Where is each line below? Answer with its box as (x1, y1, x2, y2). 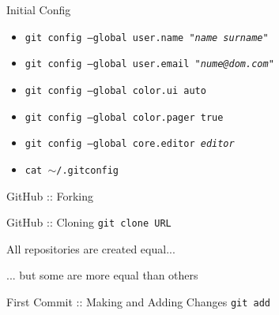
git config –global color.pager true (25, 111, 224, 123)
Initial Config (6, 2, 71, 17)
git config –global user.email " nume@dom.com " (25, 58, 274, 70)
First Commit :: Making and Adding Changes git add (6, 293, 271, 309)
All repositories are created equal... (6, 240, 175, 257)
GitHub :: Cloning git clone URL (6, 214, 172, 231)
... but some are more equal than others (6, 267, 198, 283)
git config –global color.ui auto (25, 84, 206, 96)
